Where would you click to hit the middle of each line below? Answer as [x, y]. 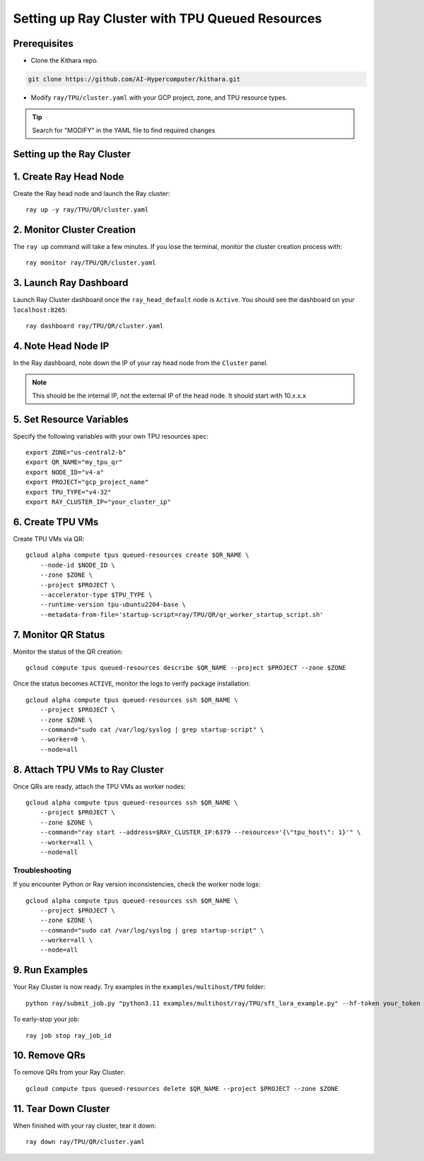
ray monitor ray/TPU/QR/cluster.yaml [91, 263]
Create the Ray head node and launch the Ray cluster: [92, 193]
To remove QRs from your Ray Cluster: [69, 1073]
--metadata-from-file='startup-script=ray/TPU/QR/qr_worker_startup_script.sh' [182, 614]
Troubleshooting [42, 870]
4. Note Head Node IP [61, 346]
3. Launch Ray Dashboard [71, 283]
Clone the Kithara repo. [65, 61]
